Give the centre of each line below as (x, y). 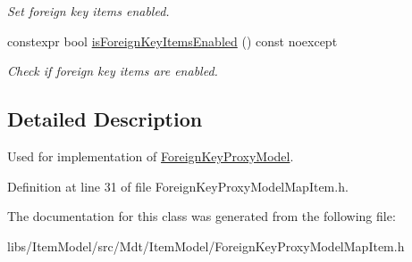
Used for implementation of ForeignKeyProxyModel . (151, 156)
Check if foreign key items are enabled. (113, 71)
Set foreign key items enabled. (88, 11)
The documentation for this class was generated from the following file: (202, 216)
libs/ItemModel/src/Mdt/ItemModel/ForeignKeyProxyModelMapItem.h (206, 246)
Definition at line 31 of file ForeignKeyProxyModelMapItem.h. (178, 186)
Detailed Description (105, 119)
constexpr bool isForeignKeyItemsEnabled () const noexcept (172, 41)
